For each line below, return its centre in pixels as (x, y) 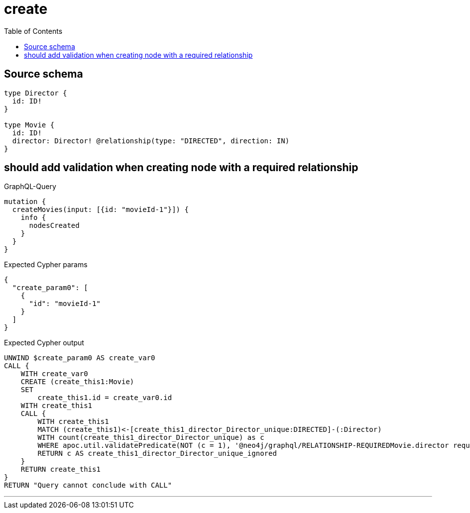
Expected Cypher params (46, 265)
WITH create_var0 (54, 374)
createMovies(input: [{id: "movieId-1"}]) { (100, 210)
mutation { (25, 202)
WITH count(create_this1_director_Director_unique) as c (151, 438)
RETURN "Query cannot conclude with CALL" (88, 485)
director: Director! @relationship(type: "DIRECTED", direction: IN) (151, 141)
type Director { (36, 93)
